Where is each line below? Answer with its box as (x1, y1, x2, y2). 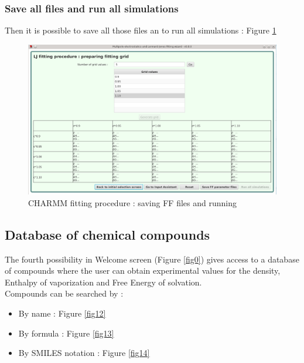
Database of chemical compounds (5, 225, 210, 243)
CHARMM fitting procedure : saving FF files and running (28, 196, 237, 209)
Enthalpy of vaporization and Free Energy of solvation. (5, 275, 202, 288)
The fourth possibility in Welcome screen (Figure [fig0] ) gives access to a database (5, 253, 299, 265)
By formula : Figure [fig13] (18, 327, 114, 339)
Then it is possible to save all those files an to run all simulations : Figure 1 (5, 24, 276, 36)
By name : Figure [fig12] (18, 307, 106, 320)
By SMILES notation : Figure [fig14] (18, 347, 150, 359)
